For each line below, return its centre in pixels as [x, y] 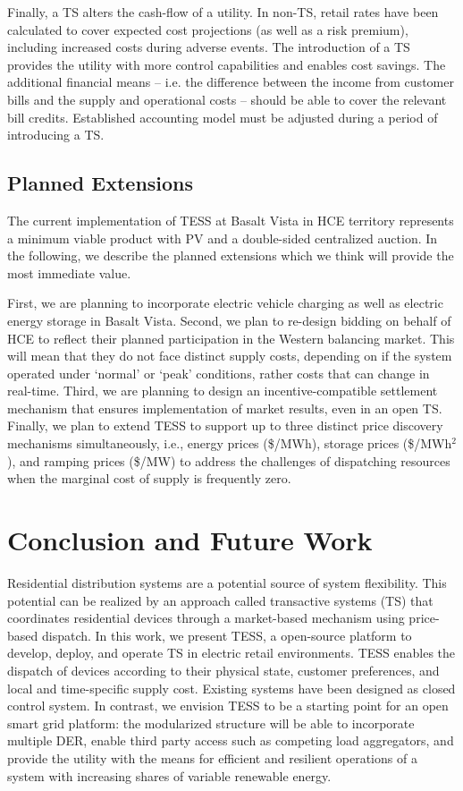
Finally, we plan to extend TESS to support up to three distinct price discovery [225, 425]
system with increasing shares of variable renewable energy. [169, 775]
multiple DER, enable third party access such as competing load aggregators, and [231, 740]
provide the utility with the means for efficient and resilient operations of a [212, 757]
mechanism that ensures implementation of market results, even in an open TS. [225, 408]
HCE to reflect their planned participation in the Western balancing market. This [231, 338]
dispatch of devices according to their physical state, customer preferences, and [223, 670]
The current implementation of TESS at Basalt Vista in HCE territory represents [231, 220]
